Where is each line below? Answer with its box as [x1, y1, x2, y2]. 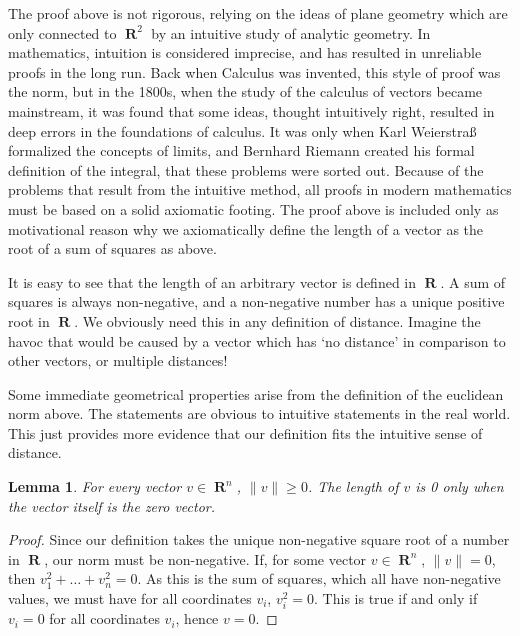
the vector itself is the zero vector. [8, 495, 216, 516]
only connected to [8, 22, 117, 43]
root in [8, 310, 50, 331]
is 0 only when [415, 476, 504, 497]
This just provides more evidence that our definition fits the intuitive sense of [8, 422, 483, 443]
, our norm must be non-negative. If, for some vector [44, 548, 367, 569]
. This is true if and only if [314, 588, 478, 609]
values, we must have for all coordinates [8, 588, 252, 609]
